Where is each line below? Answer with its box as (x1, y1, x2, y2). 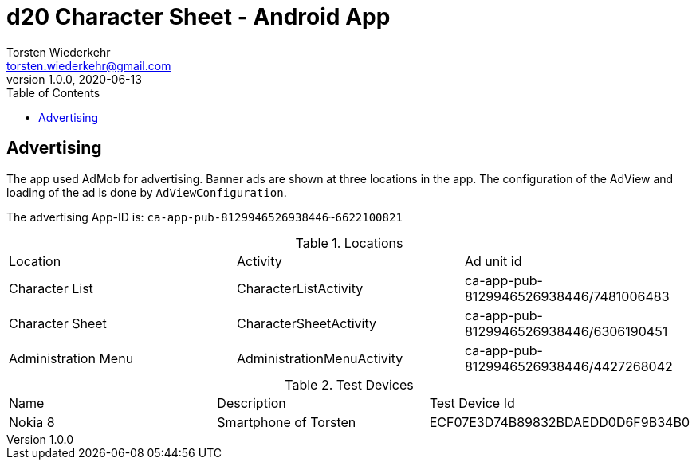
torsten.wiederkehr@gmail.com (6, 58, 171, 72)
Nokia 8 (9, 413, 55, 430)
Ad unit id (464, 253, 522, 269)
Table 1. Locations (295, 234, 403, 251)
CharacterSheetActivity (236, 315, 377, 331)
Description (217, 394, 286, 411)
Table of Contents (6, 85, 100, 100)
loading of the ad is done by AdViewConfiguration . (6, 185, 287, 199)
